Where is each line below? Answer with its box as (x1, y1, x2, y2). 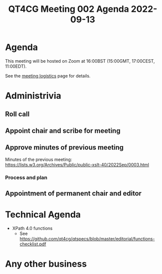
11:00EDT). (5, 63, 27, 69)
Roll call (5, 110, 30, 118)
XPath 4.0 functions (12, 225, 53, 231)
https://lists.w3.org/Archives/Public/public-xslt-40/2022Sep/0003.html (5, 161, 149, 167)
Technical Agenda (5, 209, 81, 220)
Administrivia (5, 90, 62, 102)
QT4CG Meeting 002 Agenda (8, 3, 130, 15)
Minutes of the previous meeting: (5, 157, 72, 162)
